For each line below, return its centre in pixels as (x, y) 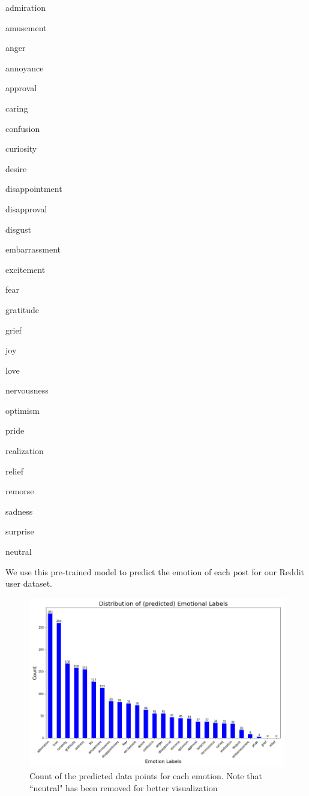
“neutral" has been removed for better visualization (124, 787)
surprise (20, 531)
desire (16, 168)
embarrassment (33, 249)
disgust (18, 229)
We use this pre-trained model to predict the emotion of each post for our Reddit (155, 571)
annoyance (25, 67)
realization (25, 451)
